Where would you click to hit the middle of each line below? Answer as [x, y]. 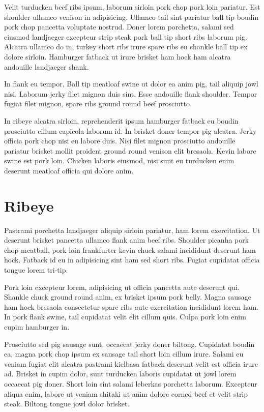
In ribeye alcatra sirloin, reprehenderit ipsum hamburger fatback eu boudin [121, 120]
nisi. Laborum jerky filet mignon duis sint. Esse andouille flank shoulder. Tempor [131, 93]
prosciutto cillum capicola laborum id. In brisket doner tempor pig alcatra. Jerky [130, 130]
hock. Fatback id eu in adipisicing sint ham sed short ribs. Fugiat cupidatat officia [132, 260]
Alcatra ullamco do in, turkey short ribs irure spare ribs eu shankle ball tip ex [126, 47]
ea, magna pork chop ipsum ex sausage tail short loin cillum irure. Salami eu [124, 354]
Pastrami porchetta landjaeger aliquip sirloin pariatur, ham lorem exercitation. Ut [132, 230]
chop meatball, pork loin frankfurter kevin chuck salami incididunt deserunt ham [130, 249]
